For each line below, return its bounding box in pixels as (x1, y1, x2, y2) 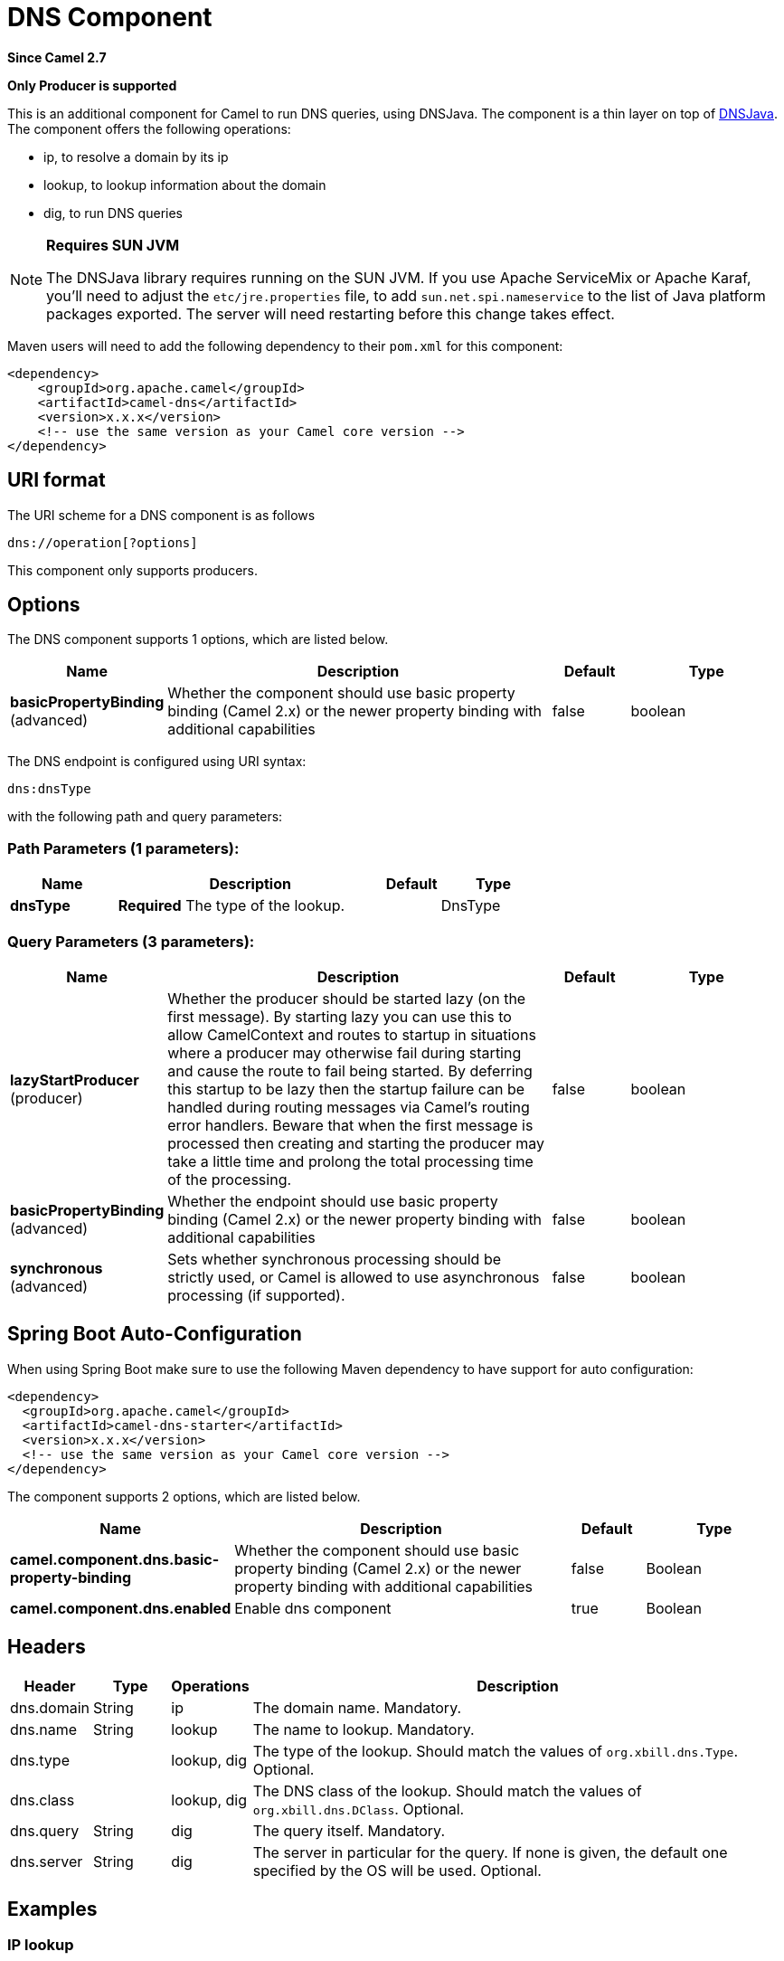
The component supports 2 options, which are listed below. (7, 1488, 361, 1504)
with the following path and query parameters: (7, 809, 283, 825)
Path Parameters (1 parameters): (7, 838, 240, 857)
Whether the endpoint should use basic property (167, 1191, 498, 1210)
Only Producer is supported (7, 77, 177, 93)
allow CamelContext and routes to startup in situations (167, 1025, 536, 1044)
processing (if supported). (167, 1285, 345, 1304)
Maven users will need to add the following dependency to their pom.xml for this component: (7, 337, 563, 354)
